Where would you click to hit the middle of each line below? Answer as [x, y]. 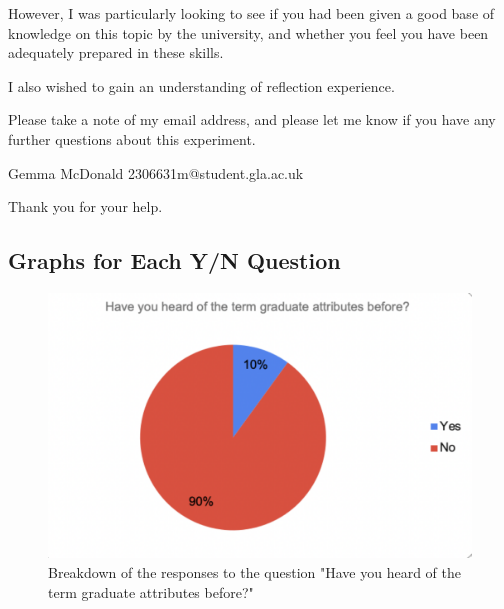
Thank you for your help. [85, 206]
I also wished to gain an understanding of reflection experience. [201, 85]
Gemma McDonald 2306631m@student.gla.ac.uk [156, 172]
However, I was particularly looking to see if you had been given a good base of [251, 13]
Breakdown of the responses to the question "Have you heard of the [254, 571]
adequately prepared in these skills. [116, 52]
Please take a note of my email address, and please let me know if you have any [252, 119]
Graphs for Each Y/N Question [174, 260]
